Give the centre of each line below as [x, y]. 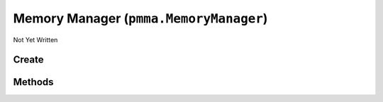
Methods [33, 82]
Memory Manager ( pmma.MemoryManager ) [140, 18]
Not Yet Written [35, 39]
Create [28, 60]
